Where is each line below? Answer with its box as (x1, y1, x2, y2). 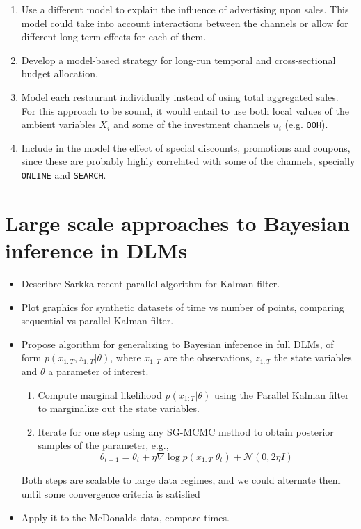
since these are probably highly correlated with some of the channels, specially (21, 154, 355, 168)
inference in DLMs (5, 236, 188, 264)
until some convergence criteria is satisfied (21, 486, 200, 500)
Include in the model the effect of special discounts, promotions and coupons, (21, 140, 351, 155)
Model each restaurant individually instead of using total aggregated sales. (21, 89, 339, 104)
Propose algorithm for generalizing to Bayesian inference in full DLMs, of (21, 336, 334, 351)
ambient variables (21, 117, 96, 132)
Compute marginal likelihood (38, 387, 162, 402)
